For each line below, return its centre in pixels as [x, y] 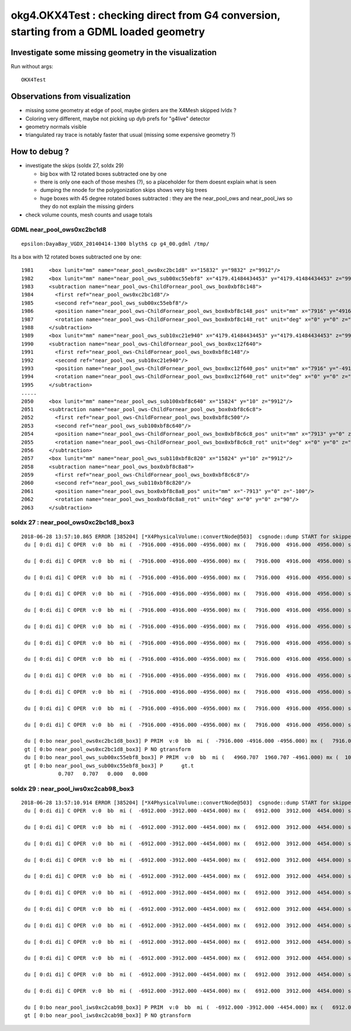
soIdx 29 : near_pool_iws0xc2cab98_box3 [73, 788]
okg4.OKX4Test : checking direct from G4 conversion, [146, 15]
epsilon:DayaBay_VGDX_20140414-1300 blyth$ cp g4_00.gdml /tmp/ [116, 244]
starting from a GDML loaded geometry [108, 32]
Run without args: [32, 66]
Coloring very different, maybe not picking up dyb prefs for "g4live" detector [118, 118]
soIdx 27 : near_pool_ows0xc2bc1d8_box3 [73, 522]
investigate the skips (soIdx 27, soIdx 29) [75, 165]
